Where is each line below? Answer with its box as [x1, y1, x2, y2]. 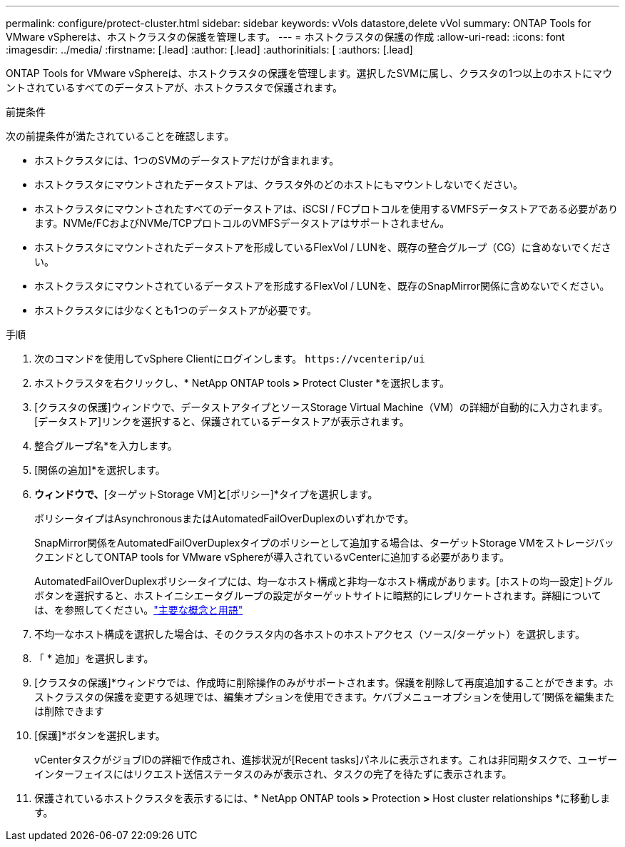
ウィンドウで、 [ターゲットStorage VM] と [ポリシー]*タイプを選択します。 [34, 488, 378, 500]
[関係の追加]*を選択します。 [34, 464, 166, 476]
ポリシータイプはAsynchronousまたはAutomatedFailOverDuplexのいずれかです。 [34, 512, 415, 524]
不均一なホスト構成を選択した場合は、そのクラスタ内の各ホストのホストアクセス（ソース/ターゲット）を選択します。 [34, 628, 585, 640]
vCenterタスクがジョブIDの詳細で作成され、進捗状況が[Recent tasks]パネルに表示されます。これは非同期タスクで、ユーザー [34, 754, 618, 766]
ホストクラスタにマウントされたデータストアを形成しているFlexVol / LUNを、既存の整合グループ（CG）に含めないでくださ [34, 241, 611, 253]
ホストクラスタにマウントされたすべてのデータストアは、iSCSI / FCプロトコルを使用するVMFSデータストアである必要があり [34, 203, 619, 215]
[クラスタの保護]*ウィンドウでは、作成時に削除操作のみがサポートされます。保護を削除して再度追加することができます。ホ [34, 676, 614, 689]
